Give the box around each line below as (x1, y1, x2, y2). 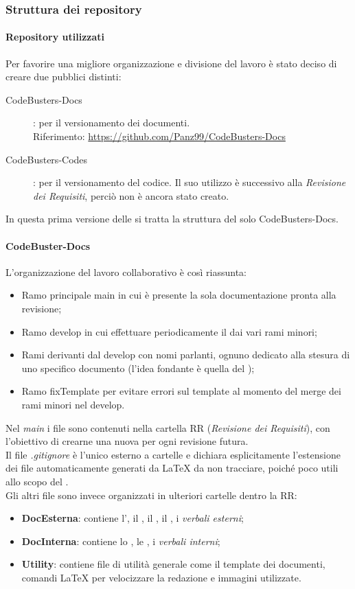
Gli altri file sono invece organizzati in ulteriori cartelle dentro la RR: (5, 487, 297, 502)
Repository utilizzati (5, 30, 104, 44)
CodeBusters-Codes (5, 152, 88, 166)
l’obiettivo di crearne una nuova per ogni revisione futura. (5, 434, 249, 448)
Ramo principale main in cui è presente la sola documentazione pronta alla (21, 288, 336, 302)
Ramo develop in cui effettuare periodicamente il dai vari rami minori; (21, 324, 317, 338)
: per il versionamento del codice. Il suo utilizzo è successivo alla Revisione (33, 175, 346, 189)
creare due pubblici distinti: (5, 69, 122, 84)
